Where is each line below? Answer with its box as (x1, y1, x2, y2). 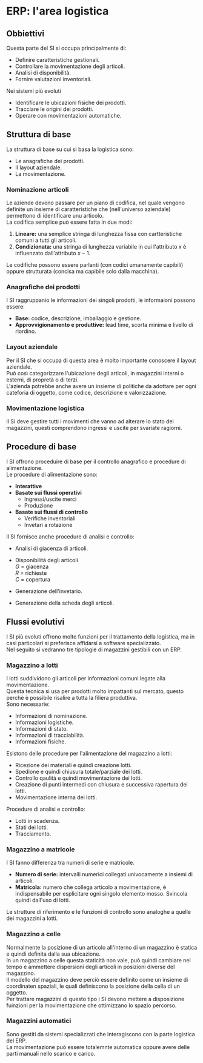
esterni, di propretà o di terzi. (6, 376, 79, 383)
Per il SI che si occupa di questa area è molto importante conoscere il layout (6, 357, 196, 364)
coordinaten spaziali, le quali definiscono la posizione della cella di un (6, 982, 181, 990)
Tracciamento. (15, 830, 52, 837)
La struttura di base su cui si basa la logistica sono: (6, 146, 135, 153)
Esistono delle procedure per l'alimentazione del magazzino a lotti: (6, 749, 173, 757)
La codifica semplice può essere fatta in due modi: (6, 218, 133, 226)
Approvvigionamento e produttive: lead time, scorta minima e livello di (15, 321, 194, 329)
